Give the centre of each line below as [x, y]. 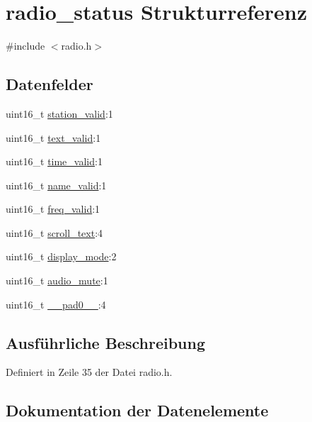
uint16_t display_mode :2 [61, 256]
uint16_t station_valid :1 [59, 113]
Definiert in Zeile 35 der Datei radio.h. [89, 372]
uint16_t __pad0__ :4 [56, 304]
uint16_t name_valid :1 [56, 185]
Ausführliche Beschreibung [105, 342]
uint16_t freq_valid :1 [53, 209]
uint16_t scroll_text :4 [54, 232]
